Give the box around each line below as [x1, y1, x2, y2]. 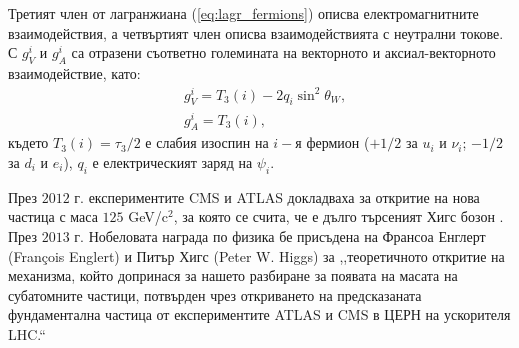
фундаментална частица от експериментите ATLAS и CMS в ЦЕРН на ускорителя [8, 304, 511, 325]
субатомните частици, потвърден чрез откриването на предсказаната [8, 284, 422, 305]
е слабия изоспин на [145, 132, 269, 153]
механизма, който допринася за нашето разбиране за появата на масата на [8, 265, 458, 286]
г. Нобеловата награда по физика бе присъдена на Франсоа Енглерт [74, 225, 486, 246]
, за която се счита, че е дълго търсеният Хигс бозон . [173, 206, 504, 227]
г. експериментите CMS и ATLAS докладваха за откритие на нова [74, 186, 480, 207]
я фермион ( [295, 132, 370, 153]
